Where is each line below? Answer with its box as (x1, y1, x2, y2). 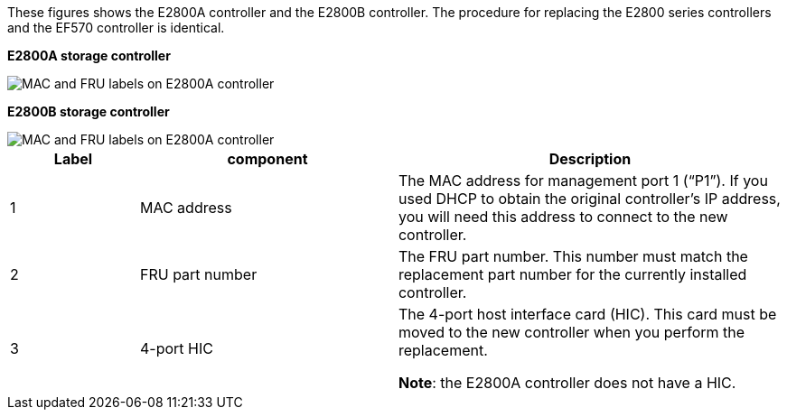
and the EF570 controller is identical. (7, 20, 225, 35)
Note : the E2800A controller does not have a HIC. (398, 374, 736, 392)
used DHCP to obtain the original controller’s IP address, (398, 190, 781, 208)
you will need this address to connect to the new (398, 208, 728, 226)
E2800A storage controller (7, 48, 171, 63)
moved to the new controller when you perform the (398, 323, 745, 341)
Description (548, 150, 632, 168)
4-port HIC (139, 339, 213, 357)
